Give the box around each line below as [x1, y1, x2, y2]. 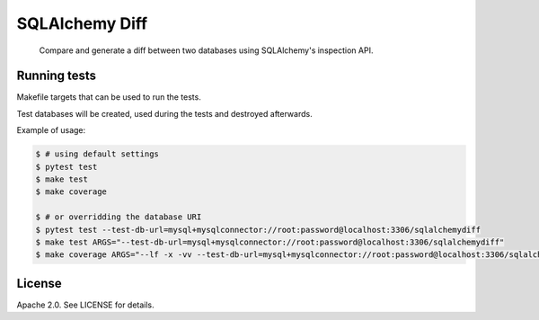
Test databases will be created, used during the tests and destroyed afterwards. [16, 108, 314, 119]
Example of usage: [16, 125, 86, 136]
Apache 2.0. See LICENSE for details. [16, 299, 155, 310]
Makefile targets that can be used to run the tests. [16, 92, 201, 102]
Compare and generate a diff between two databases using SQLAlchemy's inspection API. [39, 45, 374, 56]
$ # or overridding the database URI [35, 212, 202, 222]
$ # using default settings [35, 149, 159, 159]
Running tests [16, 68, 97, 84]
